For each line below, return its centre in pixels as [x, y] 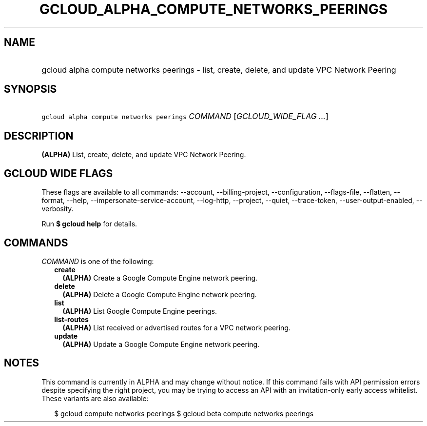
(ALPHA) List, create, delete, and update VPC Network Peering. [144, 155]
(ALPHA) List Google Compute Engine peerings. [140, 311]
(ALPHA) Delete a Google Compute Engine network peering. [160, 294]
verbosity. [58, 209]
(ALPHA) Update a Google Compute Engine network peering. [161, 344]
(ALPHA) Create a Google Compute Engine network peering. [160, 278]
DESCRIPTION [39, 136]
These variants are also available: [95, 398]
